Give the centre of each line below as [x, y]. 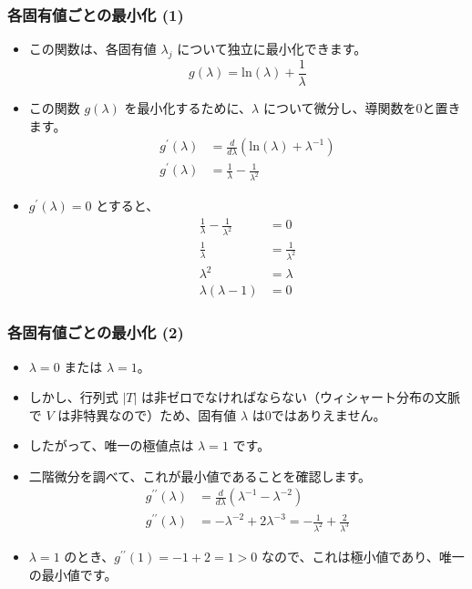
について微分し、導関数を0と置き [362, 108]
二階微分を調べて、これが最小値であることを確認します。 [200, 475]
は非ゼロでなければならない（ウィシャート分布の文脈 [301, 397]
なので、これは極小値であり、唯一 [363, 556]
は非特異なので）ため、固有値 [147, 414]
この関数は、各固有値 [92, 49]
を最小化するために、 [188, 108]
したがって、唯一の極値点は [111, 445]
